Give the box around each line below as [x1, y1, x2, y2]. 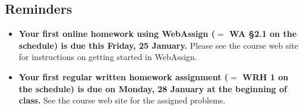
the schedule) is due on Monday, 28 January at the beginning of [18, 82, 287, 95]
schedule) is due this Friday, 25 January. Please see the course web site [18, 39, 298, 51]
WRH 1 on [242, 70, 289, 83]
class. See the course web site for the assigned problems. [18, 94, 226, 106]
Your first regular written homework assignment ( [18, 70, 229, 83]
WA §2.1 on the [229, 27, 297, 40]
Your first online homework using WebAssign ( [18, 27, 216, 40]
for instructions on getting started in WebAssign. [18, 51, 197, 63]
